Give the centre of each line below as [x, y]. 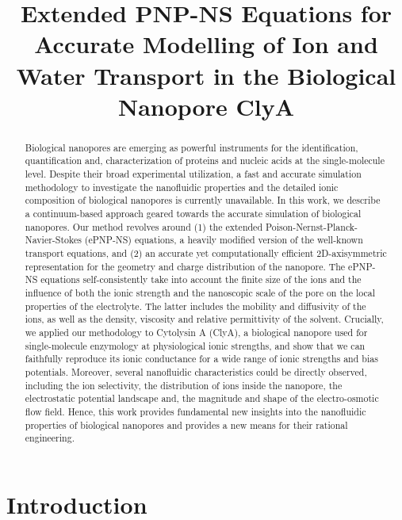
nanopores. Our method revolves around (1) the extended [144, 226]
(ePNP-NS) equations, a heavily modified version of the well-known [224, 240]
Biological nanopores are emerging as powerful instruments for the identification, [191, 147]
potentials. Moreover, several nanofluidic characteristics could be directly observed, [196, 371]
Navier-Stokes [53, 240]
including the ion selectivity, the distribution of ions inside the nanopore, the [184, 385]
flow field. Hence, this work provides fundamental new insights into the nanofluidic [195, 411]
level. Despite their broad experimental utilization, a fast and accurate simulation [193, 174]
